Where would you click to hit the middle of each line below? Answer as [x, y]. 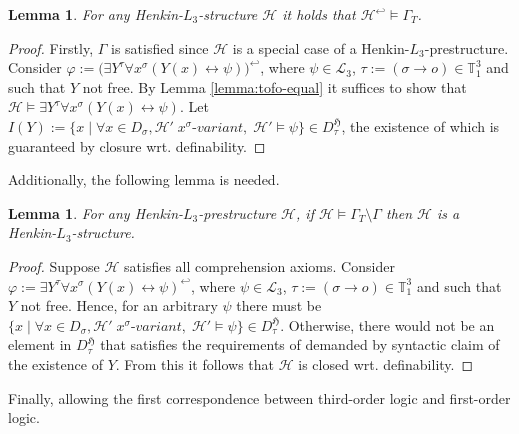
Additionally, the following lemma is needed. [144, 179]
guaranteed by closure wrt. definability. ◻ [137, 145]
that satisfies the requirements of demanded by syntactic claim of [300, 344]
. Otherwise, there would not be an [387, 324]
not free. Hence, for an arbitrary [119, 305]
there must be [279, 305]
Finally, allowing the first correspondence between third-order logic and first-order [259, 397]
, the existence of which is [420, 125]
